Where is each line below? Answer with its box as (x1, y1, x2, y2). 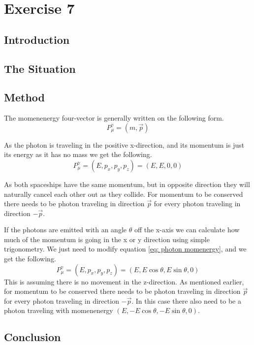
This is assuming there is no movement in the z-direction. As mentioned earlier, (4, 276, 244, 286)
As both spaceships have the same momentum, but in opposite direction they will (4, 179, 250, 189)
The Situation (4, 61, 76, 76)
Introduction (4, 31, 70, 47)
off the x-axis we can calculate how (134, 224, 240, 235)
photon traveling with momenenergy (4, 305, 113, 315)
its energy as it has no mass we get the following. (4, 149, 152, 159)
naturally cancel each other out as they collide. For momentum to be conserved (4, 188, 243, 199)
